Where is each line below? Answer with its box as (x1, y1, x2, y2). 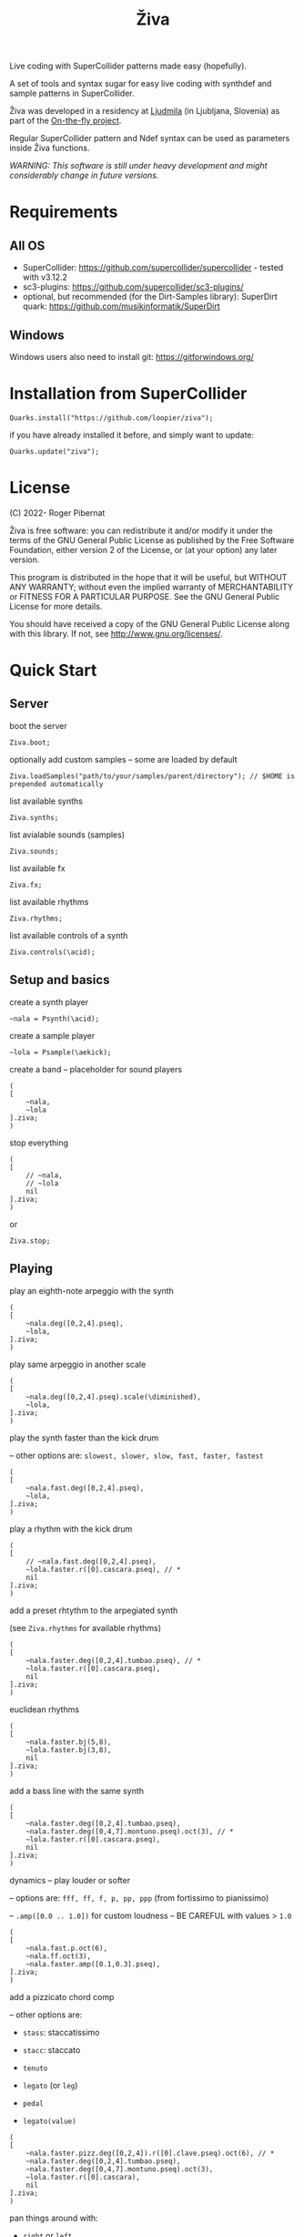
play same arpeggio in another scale (9, 1359, 147, 1370)
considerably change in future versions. (9, 169, 159, 181)
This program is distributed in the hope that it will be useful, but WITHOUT (9, 571, 288, 582)
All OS (9, 238, 46, 253)
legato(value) (22, 2117, 76, 2126)
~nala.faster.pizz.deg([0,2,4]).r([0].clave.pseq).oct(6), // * (25, 2149, 275, 2158)
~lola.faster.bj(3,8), (25, 1745, 112, 1754)
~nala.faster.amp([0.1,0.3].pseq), (25, 1959, 161, 1968)
